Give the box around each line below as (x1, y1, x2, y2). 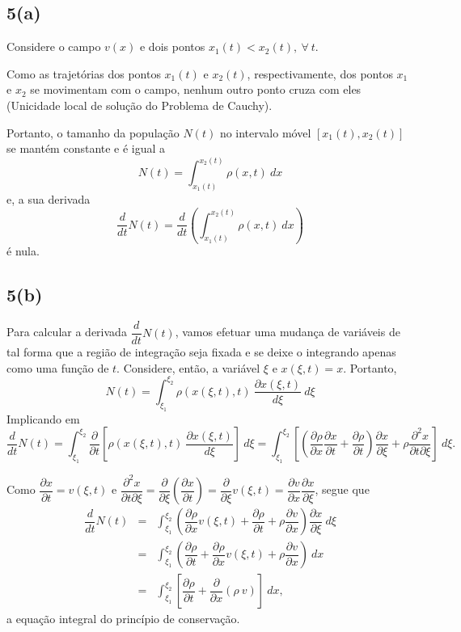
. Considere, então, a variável (116, 359, 260, 376)
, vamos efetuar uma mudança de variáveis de (175, 323, 400, 340)
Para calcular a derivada (6, 323, 127, 340)
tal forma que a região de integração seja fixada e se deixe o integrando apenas (6, 343, 396, 360)
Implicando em (6, 410, 80, 427)
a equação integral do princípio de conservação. (6, 610, 240, 627)
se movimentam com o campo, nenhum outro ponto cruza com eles (30, 81, 362, 98)
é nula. (6, 242, 40, 259)
